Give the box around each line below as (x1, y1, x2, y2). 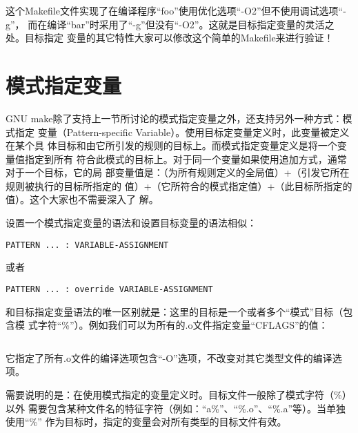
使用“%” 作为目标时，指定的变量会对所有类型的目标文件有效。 (6, 414, 287, 429)
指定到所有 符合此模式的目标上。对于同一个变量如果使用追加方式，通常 (24, 151, 347, 166)
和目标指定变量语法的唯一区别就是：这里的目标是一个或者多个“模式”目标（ (6, 304, 344, 318)
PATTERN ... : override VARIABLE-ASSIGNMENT (6, 284, 213, 294)
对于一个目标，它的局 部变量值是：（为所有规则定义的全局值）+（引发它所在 (6, 165, 350, 180)
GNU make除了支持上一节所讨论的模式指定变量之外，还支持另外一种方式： (6, 110, 343, 125)
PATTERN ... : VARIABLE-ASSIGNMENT (6, 240, 169, 250)
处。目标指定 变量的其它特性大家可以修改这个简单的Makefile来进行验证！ (6, 30, 334, 45)
